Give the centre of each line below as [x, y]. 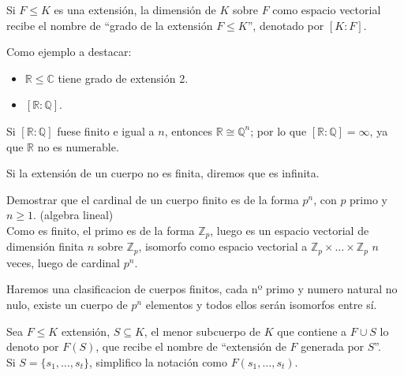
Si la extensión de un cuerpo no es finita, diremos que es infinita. [163, 173]
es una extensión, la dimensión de [135, 9]
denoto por [33, 346]
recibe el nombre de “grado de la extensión [110, 25]
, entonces [188, 130]
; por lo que [279, 130]
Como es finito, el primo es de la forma [101, 230]
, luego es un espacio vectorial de [290, 230]
